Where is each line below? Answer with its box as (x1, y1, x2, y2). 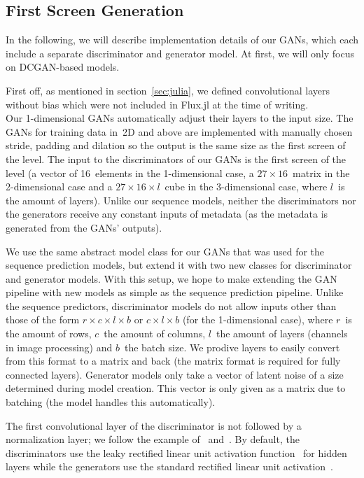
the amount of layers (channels (216, 326, 348, 341)
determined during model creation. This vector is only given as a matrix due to (6, 381, 346, 395)
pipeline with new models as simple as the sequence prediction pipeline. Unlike (6, 285, 344, 300)
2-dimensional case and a (6, 179, 113, 194)
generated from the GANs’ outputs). (6, 220, 162, 234)
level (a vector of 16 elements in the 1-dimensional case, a (6, 165, 254, 180)
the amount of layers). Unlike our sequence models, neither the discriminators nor (6, 192, 356, 207)
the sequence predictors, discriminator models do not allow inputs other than (6, 298, 337, 313)
